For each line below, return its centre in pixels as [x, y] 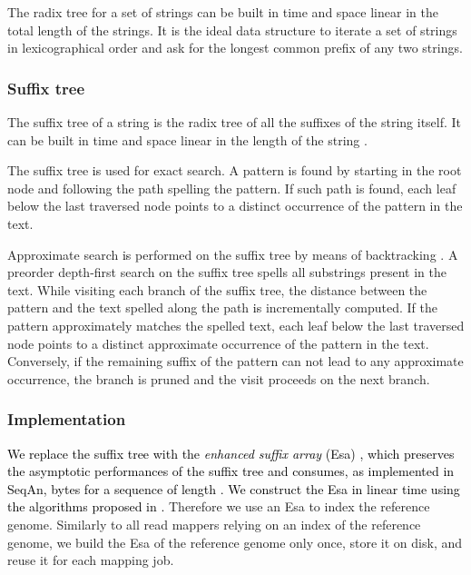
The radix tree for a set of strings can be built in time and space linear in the [223, 12]
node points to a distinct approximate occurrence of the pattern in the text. [218, 343]
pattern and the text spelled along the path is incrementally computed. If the [222, 307]
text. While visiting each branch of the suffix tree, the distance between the [217, 289]
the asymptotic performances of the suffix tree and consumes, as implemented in [231, 471]
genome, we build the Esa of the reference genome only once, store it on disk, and [235, 542]
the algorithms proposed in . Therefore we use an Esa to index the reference [219, 506]
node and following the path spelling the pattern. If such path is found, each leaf [232, 188]
